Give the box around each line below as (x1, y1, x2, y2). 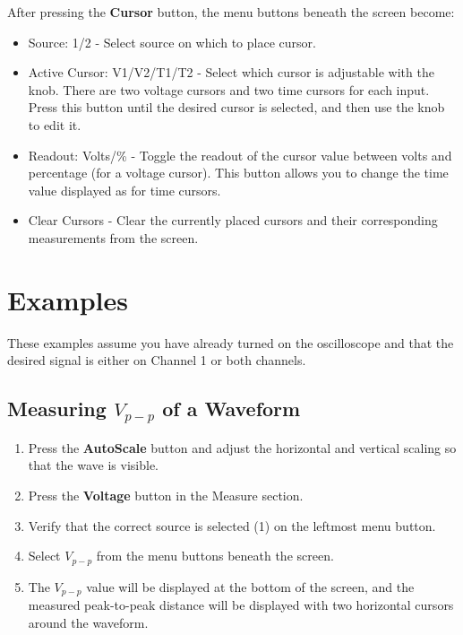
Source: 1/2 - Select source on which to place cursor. (28, 32, 316, 51)
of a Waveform (162, 395, 301, 422)
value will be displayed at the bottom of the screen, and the (86, 577, 415, 596)
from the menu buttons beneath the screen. (96, 546, 334, 565)
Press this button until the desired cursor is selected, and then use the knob (28, 98, 445, 117)
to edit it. (28, 115, 81, 134)
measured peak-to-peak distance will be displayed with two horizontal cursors (28, 596, 454, 614)
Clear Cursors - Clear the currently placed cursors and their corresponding (28, 211, 438, 230)
